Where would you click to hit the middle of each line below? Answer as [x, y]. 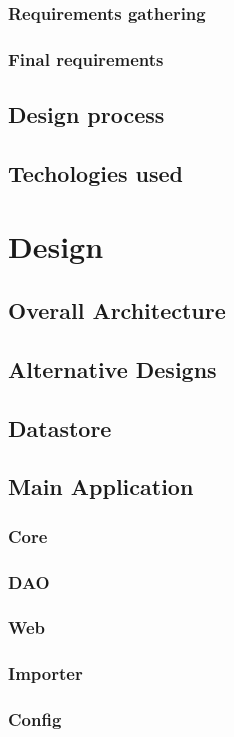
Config [35, 719]
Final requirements [86, 58]
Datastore [60, 427]
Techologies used [96, 172]
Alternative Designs [112, 368]
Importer [45, 673]
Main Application [101, 486]
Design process [86, 114]
